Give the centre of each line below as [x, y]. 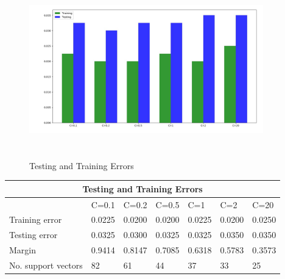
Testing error [33, 235]
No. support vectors [46, 265]
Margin [23, 250]
